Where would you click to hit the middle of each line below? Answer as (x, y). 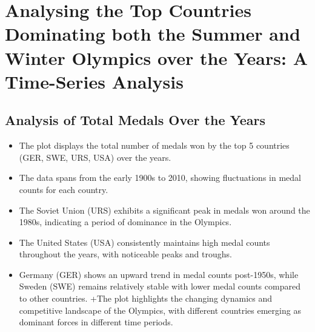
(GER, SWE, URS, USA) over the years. (95, 157)
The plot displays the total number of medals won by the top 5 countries (154, 145)
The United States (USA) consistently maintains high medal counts (144, 242)
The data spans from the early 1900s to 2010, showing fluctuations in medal (160, 178)
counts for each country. (64, 189)
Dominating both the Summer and (153, 34)
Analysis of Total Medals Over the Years (135, 120)
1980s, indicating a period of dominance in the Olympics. (125, 222)
